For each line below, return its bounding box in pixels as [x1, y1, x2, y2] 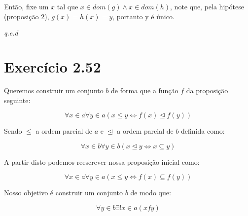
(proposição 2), [4, 11, 49, 21]
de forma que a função [111, 85, 178, 95]
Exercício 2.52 [4, 56, 101, 76]
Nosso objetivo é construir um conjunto [4, 187, 123, 198]
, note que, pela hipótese [170, 1, 244, 11]
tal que [57, 1, 78, 11]
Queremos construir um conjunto [4, 85, 104, 95]
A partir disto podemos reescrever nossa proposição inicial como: [4, 156, 200, 167]
